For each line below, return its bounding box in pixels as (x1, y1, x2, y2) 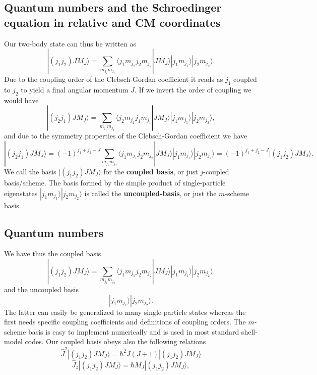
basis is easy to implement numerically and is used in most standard (28, 326, 239, 337)
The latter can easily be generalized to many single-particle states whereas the (4, 306, 246, 317)
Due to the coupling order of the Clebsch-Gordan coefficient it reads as (4, 74, 223, 84)
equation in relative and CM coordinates (4, 14, 221, 30)
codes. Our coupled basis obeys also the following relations (25, 336, 206, 347)
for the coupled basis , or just (103, 166, 198, 176)
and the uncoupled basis (4, 284, 79, 294)
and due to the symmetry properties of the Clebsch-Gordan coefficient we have (4, 130, 247, 141)
